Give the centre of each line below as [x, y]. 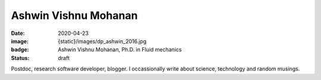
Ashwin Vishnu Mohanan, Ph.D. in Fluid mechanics [120, 50]
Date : [18, 33]
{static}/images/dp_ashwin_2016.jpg [102, 41]
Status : [20, 58]
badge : [20, 50]
